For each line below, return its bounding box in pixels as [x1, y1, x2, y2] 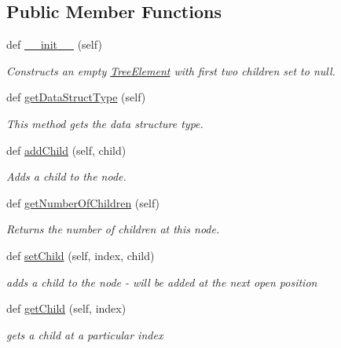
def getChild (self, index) [6, 300, 126, 317]
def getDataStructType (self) [6, 89, 146, 105]
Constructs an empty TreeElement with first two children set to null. [6, 62, 335, 79]
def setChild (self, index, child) [6, 247, 155, 263]
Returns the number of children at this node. [6, 221, 220, 237]
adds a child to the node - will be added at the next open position [6, 273, 317, 290]
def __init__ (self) [6, 36, 102, 53]
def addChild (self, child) [6, 141, 126, 158]
